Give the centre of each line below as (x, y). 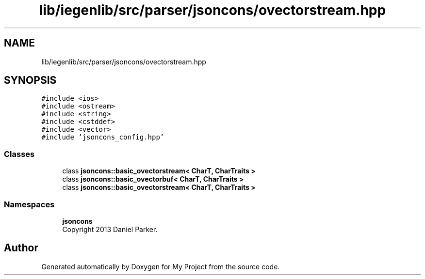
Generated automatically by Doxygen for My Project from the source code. (161, 266)
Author (21, 248)
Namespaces (29, 204)
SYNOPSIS (30, 80)
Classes (19, 154)
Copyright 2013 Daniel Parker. (110, 229)
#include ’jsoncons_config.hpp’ (103, 137)
